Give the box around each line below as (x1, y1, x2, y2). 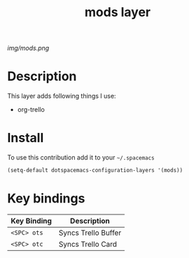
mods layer (84, 4, 151, 20)
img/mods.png (7, 44, 50, 53)
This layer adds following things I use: (7, 92, 117, 101)
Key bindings (7, 191, 85, 207)
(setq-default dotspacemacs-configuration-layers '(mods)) (7, 167, 183, 174)
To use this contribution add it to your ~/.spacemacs (7, 153, 155, 162)
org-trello (17, 105, 45, 114)
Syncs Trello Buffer (58, 228, 122, 238)
